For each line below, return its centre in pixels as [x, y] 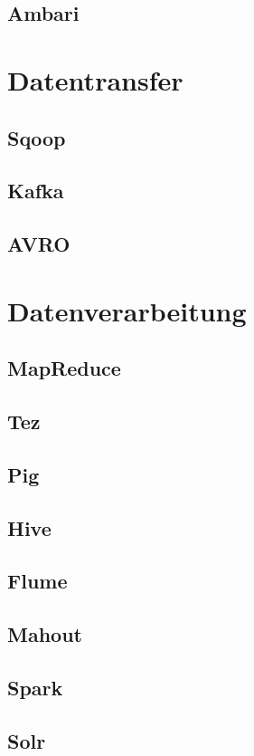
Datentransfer [95, 79]
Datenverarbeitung [127, 310]
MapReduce [64, 368]
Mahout [45, 634]
